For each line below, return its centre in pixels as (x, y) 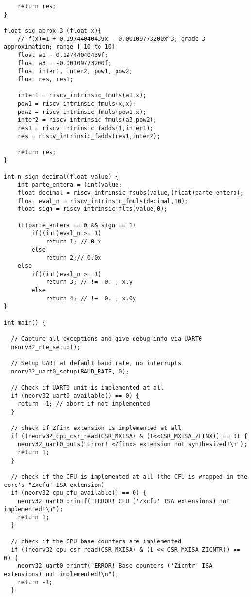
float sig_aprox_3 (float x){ (53, 30)
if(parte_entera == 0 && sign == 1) (77, 225)
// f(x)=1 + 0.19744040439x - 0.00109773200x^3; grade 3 (112, 39)
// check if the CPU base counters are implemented (96, 542)
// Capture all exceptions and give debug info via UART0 (107, 339)
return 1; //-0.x (73, 242)
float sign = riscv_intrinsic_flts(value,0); (92, 209)
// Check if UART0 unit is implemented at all (87, 387)
